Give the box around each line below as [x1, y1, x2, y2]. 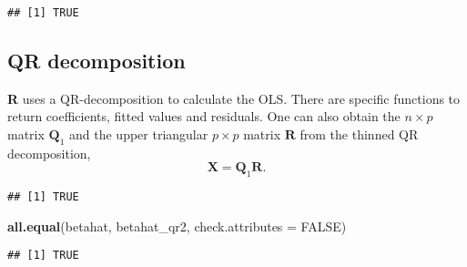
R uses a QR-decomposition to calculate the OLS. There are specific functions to [7, 88, 461, 108]
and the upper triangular [69, 125, 208, 144]
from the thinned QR [299, 125, 419, 144]
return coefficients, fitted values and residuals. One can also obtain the [7, 107, 401, 126]
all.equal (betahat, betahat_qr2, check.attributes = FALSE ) [7, 216, 347, 235]
